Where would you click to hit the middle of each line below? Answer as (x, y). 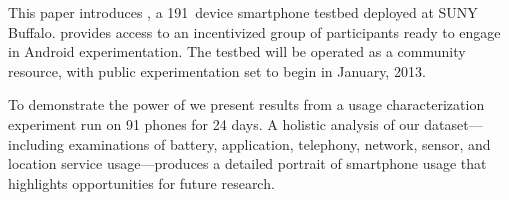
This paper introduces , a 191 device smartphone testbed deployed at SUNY (243, 12)
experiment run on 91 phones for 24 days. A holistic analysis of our (214, 123)
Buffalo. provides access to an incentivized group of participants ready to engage (254, 31)
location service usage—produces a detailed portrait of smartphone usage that (247, 163)
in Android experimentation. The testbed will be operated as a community (237, 51)
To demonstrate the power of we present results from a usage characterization (246, 104)
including (36, 143)
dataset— (453, 123)
